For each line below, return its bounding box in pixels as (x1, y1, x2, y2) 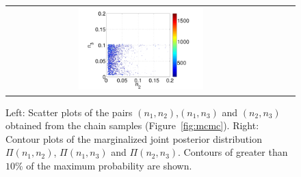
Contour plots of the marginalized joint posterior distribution (5, 131, 262, 146)
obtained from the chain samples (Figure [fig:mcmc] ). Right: (5, 118, 259, 133)
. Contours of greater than (178, 145, 288, 159)
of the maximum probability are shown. (26, 158, 192, 172)
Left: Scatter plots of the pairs (5, 105, 133, 119)
